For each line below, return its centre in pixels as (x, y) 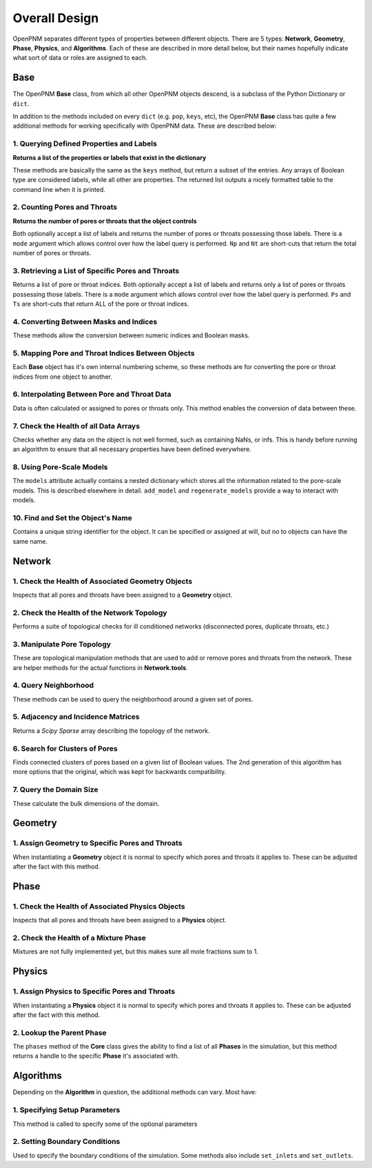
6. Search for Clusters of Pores (65, 749)
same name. (30, 541)
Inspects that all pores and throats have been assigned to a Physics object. (120, 920)
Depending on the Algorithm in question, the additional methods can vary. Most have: (135, 1092)
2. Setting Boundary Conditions (66, 1142)
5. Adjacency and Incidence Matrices (76, 717)
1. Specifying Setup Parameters (66, 1110)
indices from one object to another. (63, 377)
